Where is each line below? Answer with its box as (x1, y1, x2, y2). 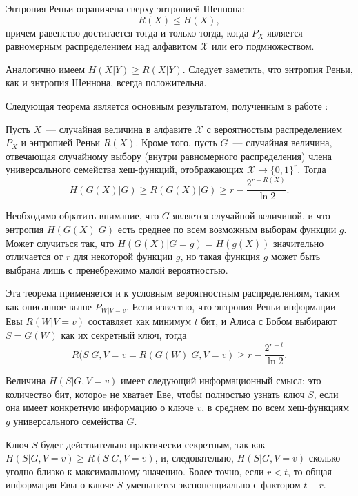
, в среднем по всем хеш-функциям (201, 400, 350, 415)
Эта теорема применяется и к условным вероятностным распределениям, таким (6, 286, 340, 300)
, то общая (288, 464, 332, 478)
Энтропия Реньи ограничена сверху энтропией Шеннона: (6, 1, 245, 15)
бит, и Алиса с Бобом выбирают (201, 314, 337, 328)
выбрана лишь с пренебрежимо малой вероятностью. (6, 262, 228, 277)
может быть (271, 249, 321, 264)
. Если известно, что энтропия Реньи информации (126, 299, 336, 313)
